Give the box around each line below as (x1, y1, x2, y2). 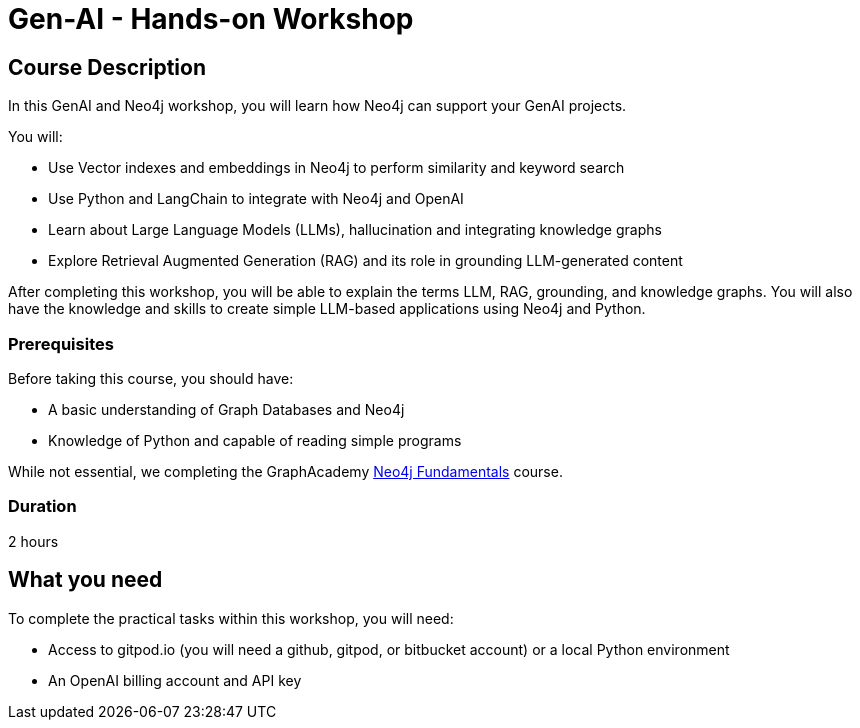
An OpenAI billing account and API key (48, 671, 302, 689)
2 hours (8, 532, 59, 550)
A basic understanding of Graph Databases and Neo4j (48, 400, 405, 418)
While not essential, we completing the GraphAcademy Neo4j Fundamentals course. (8, 462, 563, 480)
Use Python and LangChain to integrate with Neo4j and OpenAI (48, 190, 464, 208)
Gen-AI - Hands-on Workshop (8, 2, 414, 36)
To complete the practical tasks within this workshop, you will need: (8, 609, 454, 627)
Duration (8, 496, 77, 517)
